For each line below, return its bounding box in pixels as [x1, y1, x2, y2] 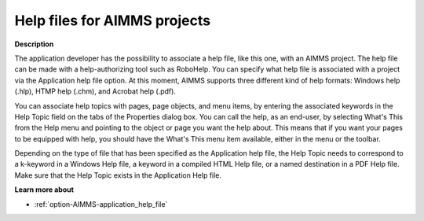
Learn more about [14, 185, 75, 194]
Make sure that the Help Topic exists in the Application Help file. [14, 170, 222, 180]
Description [14, 39, 54, 49]
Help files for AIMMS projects [14, 12, 211, 29]
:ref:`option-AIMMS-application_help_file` [34, 199, 168, 208]
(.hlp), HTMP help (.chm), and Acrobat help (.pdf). [14, 87, 177, 96]
